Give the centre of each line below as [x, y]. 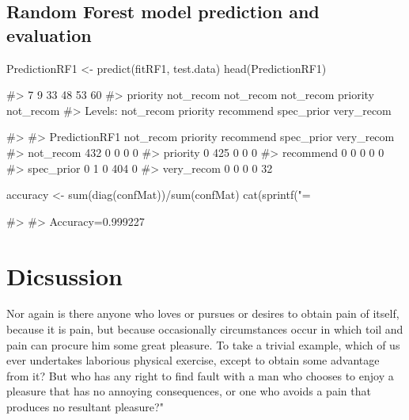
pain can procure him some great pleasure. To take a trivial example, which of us [203, 344]
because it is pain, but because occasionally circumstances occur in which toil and [205, 329]
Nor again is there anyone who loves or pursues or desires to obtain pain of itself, [203, 313]
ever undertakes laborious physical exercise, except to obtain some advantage [193, 360]
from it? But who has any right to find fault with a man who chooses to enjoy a [200, 375]
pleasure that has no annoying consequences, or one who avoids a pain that [189, 391]
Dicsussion [64, 275]
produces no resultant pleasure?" [85, 407]
